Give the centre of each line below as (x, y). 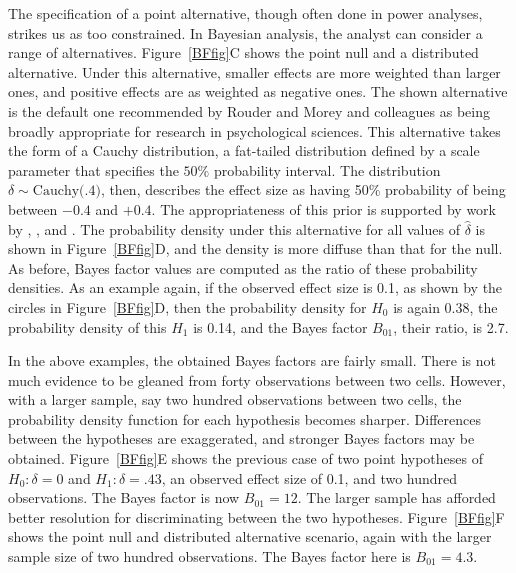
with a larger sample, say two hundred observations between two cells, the (235, 399)
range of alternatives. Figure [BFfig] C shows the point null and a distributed (243, 52)
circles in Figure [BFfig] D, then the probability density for (187, 306)
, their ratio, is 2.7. (451, 326)
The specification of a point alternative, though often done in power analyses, (245, 13)
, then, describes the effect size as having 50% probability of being (303, 189)
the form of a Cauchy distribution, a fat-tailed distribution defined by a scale (244, 150)
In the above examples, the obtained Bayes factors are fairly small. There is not (252, 360)
